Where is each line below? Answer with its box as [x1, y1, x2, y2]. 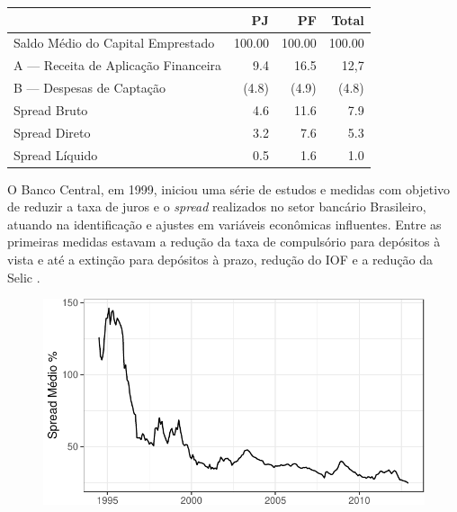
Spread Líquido [13, 145, 98, 164]
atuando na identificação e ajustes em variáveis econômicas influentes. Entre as [7, 214, 442, 233]
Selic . [7, 267, 40, 286]
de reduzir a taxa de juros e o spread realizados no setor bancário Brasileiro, [7, 197, 426, 216]
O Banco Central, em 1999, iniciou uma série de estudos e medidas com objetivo [7, 179, 451, 198]
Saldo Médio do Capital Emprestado [13, 33, 215, 52]
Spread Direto [13, 122, 91, 141]
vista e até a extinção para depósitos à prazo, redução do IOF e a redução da [7, 250, 434, 269]
